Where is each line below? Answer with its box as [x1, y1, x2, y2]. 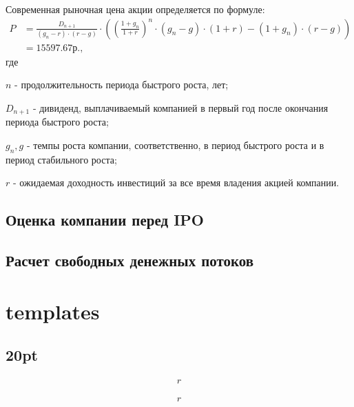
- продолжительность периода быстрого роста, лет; [14, 77, 229, 92]
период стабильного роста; [6, 152, 117, 166]
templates [6, 297, 100, 325]
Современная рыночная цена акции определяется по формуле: [6, 2, 265, 16]
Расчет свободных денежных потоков [6, 250, 254, 271]
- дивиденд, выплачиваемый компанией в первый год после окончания [32, 100, 329, 115]
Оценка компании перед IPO [6, 209, 204, 230]
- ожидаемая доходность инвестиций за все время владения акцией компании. [12, 175, 340, 190]
